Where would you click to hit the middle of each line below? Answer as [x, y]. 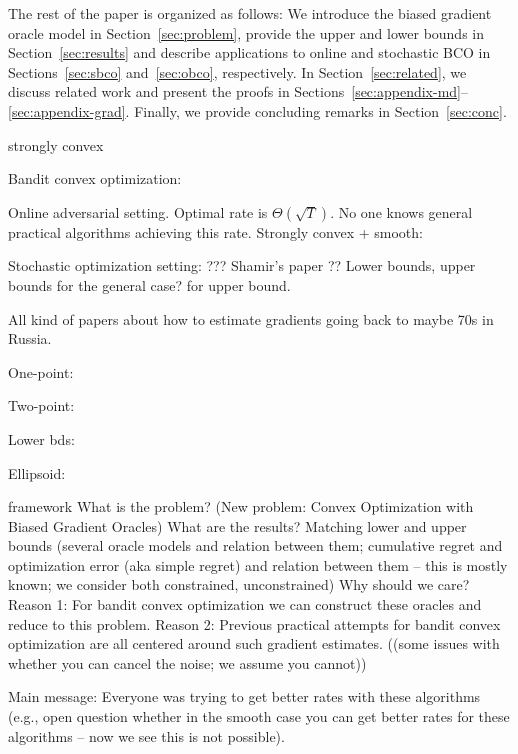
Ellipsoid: [37, 472]
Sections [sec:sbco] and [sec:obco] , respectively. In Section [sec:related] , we [237, 71]
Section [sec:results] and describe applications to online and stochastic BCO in [249, 52]
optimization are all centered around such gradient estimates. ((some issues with [254, 643]
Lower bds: [41, 438]
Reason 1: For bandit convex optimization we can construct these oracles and [245, 604]
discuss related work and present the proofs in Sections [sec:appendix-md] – [238, 91]
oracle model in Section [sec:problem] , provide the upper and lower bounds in [246, 32]
